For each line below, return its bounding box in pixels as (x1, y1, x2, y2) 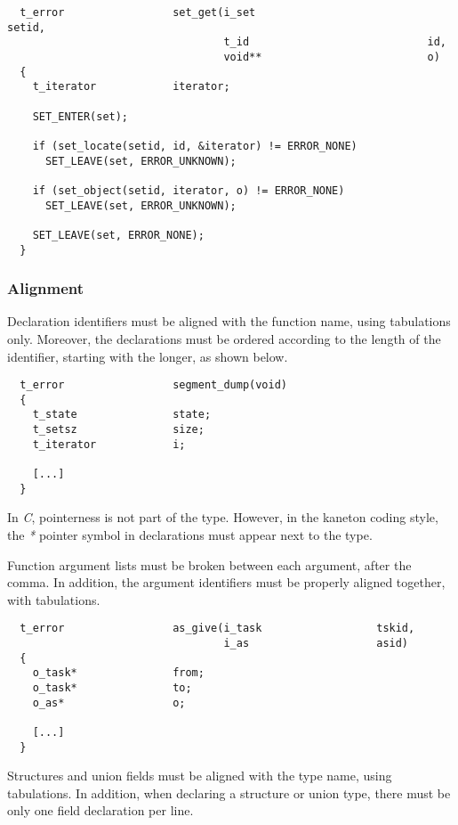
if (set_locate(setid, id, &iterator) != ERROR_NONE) (32, 139, 358, 152)
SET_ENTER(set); (32, 110, 129, 123)
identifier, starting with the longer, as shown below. (7, 347, 288, 365)
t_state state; (32, 408, 212, 421)
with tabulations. (7, 590, 100, 609)
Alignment (7, 277, 84, 299)
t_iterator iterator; (32, 80, 230, 94)
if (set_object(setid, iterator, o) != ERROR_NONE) (32, 184, 345, 197)
